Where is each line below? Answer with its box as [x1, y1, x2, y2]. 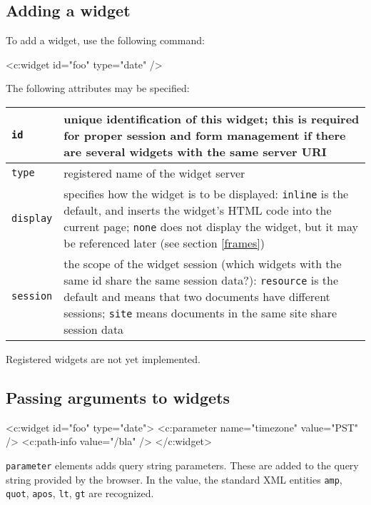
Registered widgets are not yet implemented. [6, 351, 200, 366]
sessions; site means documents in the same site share [63, 304, 337, 321]
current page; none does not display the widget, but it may [63, 218, 358, 235]
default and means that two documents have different [63, 287, 330, 305]
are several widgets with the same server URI [63, 143, 327, 160]
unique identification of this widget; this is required [63, 110, 360, 127]
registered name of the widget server [63, 164, 245, 181]
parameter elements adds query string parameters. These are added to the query [6, 457, 359, 472]
